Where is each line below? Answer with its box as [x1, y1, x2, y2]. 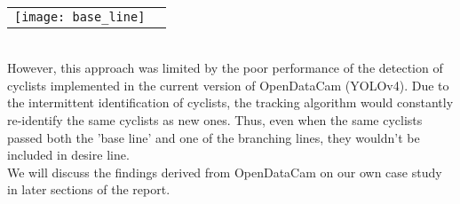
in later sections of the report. [7, 180, 171, 199]
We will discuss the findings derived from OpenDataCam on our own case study [7, 162, 442, 181]
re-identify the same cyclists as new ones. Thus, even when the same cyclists [7, 110, 423, 129]
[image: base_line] [14, 9, 146, 24]
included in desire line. [7, 145, 130, 164]
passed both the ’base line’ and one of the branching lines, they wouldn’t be [7, 128, 420, 146]
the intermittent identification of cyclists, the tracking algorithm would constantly [7, 93, 454, 112]
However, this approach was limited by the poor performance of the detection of [7, 59, 443, 77]
